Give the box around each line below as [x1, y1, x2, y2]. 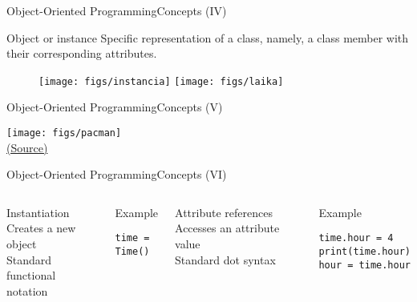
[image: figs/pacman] [6, 127, 122, 139]
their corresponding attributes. [6, 45, 157, 62]
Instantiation [6, 203, 70, 220]
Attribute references [175, 203, 273, 220]
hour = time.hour [318, 259, 411, 271]
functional [6, 267, 56, 284]
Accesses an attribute [175, 219, 280, 236]
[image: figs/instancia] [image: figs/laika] [38, 75, 284, 87]
